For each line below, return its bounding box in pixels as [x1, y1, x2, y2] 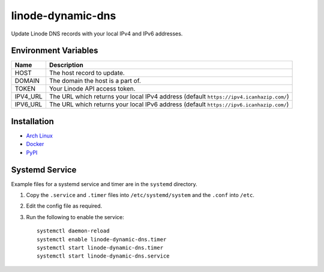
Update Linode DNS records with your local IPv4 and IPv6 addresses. [11, 30, 183, 37]
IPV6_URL [14, 100, 43, 109]
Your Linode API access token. [49, 85, 136, 93]
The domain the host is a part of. [49, 77, 141, 85]
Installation [11, 116, 54, 126]
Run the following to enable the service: [26, 213, 124, 220]
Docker [26, 141, 44, 148]
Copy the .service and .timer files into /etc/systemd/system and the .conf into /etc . [26, 192, 255, 199]
